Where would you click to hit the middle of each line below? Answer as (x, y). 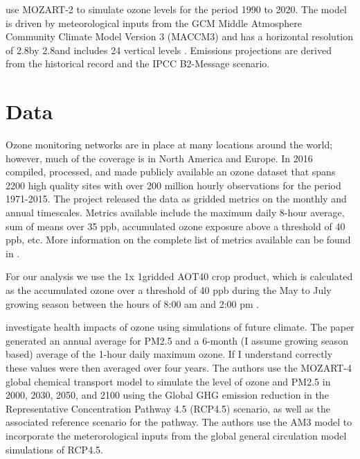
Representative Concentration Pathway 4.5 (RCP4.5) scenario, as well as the (168, 408)
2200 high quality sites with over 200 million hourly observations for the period (173, 185)
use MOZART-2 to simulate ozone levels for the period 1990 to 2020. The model (176, 9)
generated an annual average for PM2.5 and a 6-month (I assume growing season (177, 340)
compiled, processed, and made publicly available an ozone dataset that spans (171, 172)
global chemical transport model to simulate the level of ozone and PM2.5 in (168, 381)
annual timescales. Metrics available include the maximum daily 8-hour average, (175, 213)
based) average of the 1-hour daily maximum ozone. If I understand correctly (169, 354)
